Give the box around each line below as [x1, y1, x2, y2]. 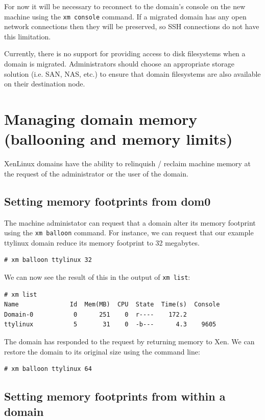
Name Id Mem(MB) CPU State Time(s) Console [4, 301, 220, 308]
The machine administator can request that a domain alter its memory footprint [4, 217, 256, 228]
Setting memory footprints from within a [4, 388, 226, 404]
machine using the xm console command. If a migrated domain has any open [4, 11, 247, 21]
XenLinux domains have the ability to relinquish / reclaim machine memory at [4, 158, 251, 169]
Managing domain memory [4, 108, 198, 129]
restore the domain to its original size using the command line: [4, 346, 200, 357]
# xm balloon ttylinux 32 [4, 256, 92, 264]
